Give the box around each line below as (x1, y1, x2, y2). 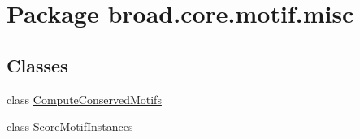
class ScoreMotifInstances (7, 118, 133, 135)
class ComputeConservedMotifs (7, 90, 162, 107)
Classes (7, 52, 68, 77)
